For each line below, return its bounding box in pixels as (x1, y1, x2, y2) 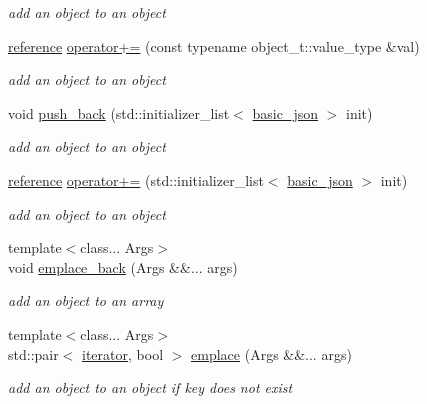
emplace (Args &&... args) (191, 343, 352, 364)
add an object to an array (8, 290, 164, 311)
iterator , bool (82, 343, 164, 364)
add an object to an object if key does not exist (8, 377, 293, 398)
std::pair (8, 343, 59, 364)
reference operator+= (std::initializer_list (8, 169, 264, 190)
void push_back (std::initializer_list (8, 102, 230, 123)
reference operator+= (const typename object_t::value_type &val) (8, 35, 420, 56)
